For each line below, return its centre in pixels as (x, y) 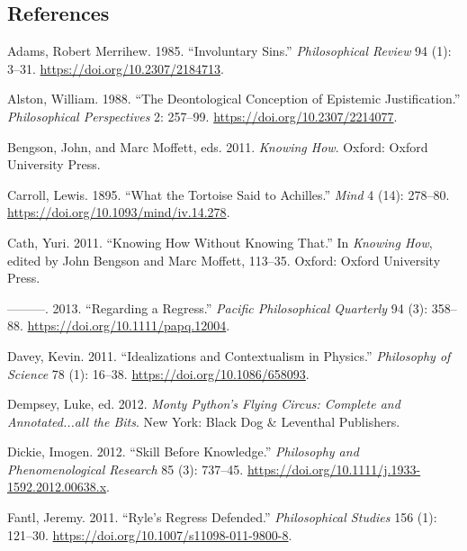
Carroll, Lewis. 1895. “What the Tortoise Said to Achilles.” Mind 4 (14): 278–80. (229, 194)
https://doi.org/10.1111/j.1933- (334, 469)
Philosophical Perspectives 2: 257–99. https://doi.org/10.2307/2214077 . (202, 116)
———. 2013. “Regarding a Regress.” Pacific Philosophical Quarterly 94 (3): (218, 307)
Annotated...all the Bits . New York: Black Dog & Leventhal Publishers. (204, 421)
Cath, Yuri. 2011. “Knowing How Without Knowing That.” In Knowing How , (220, 242)
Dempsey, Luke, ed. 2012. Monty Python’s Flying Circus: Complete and (204, 404)
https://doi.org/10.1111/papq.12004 (127, 325)
